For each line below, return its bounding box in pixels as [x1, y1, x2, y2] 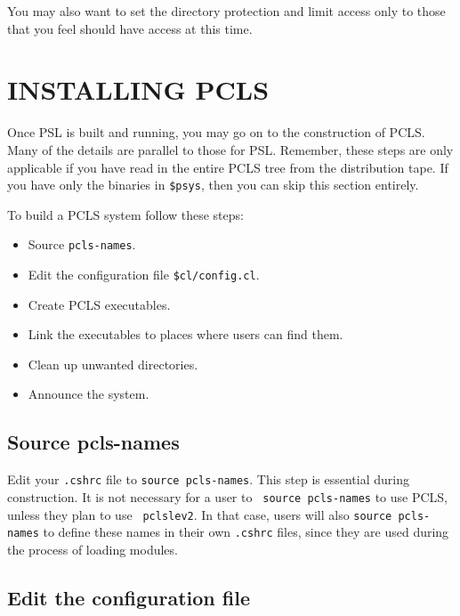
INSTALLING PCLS [7, 71, 270, 108]
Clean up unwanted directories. [28, 354, 198, 373]
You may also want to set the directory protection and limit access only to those [7, 2, 446, 20]
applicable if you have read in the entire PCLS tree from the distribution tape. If [7, 158, 448, 176]
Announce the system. [28, 385, 149, 403]
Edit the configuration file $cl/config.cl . [28, 265, 260, 283]
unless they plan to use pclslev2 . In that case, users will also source [7, 505, 392, 523]
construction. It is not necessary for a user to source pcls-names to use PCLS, [7, 487, 448, 506]
